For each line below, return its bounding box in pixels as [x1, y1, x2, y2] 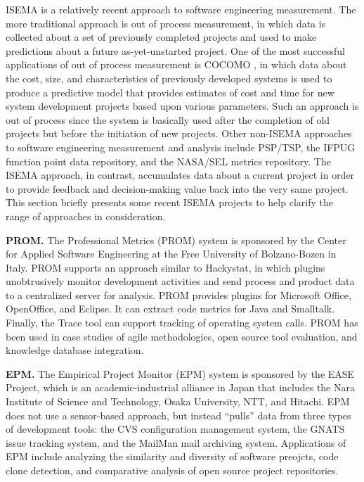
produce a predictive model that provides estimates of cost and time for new [6, 84, 334, 99]
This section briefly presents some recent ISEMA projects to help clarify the [6, 195, 333, 210]
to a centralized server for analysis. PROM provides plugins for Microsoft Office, [6, 287, 351, 302]
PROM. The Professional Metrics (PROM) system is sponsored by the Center [6, 232, 346, 247]
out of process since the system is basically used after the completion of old [6, 112, 330, 127]
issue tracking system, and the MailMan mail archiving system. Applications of [6, 435, 346, 450]
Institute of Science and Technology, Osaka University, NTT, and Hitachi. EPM [6, 394, 350, 409]
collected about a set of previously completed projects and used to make [6, 30, 317, 44]
